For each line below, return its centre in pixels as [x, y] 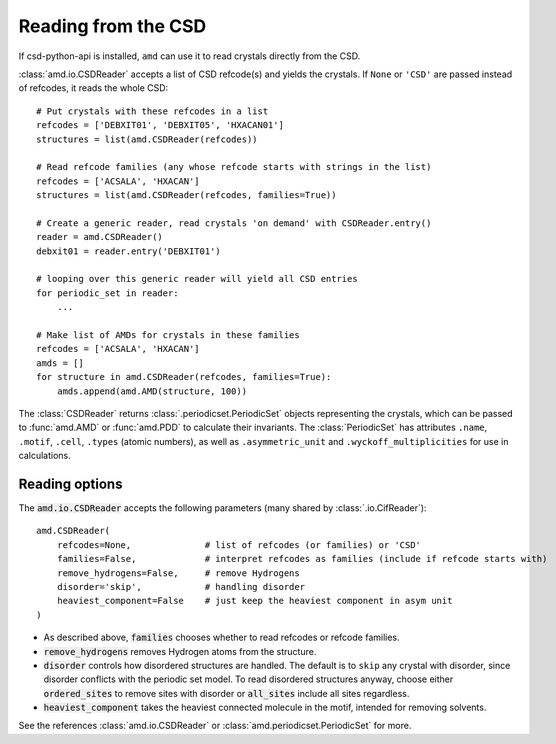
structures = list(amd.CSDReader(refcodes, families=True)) [186, 195]
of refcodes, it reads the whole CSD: [93, 88]
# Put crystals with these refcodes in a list [152, 111]
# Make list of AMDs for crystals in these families [168, 334]
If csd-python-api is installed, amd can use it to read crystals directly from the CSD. [189, 56]
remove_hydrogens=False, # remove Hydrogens [178, 573]
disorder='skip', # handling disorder [180, 586]
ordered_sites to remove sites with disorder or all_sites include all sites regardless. [226, 693]
